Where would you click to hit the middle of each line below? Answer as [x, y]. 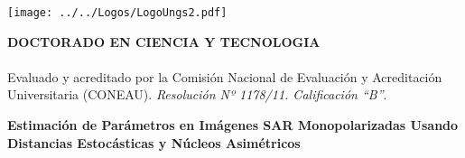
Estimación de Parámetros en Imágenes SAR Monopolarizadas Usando [233, 125]
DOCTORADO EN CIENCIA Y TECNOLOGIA [164, 41]
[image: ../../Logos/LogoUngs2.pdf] [117, 13]
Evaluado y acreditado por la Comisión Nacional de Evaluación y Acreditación [225, 76]
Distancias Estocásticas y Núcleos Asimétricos [154, 142]
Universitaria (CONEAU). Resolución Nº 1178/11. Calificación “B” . [197, 94]
